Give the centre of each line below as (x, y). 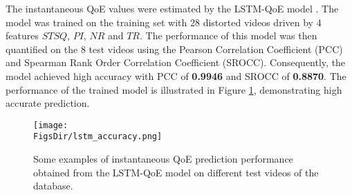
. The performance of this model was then (229, 35)
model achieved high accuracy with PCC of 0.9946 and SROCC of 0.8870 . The (176, 75)
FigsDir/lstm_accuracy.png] (98, 137)
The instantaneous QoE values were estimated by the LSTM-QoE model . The (172, 8)
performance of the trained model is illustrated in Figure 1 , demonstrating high (174, 89)
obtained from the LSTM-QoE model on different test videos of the (176, 172)
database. (53, 186)
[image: (51, 125)
